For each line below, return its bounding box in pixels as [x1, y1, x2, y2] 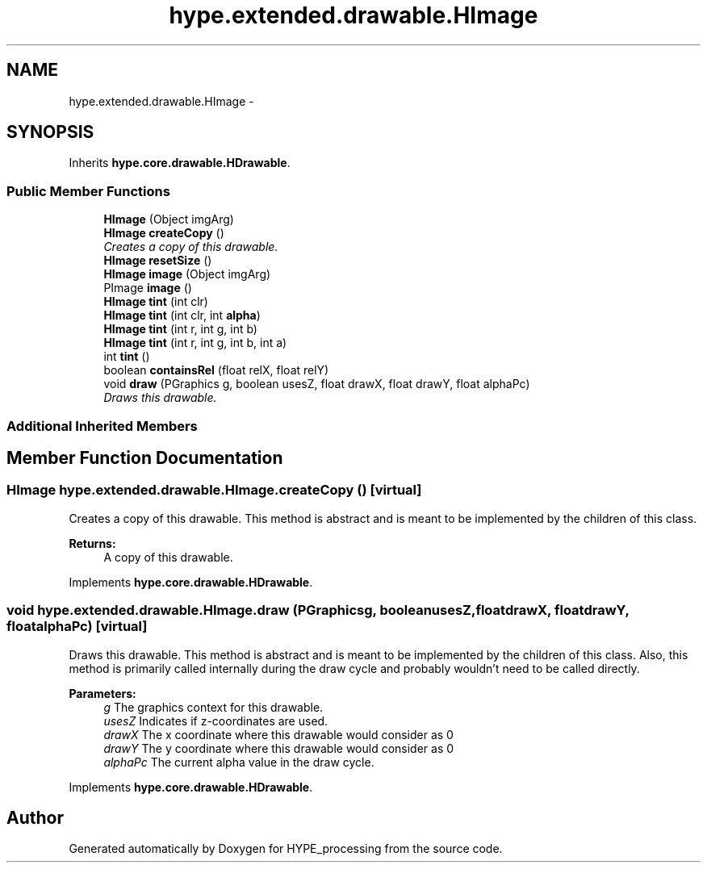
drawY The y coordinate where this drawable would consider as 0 [103, 741, 454, 755]
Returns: [69, 536, 116, 550]
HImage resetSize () [103, 253, 212, 268]
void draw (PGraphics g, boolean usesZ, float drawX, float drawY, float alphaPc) [103, 377, 530, 391]
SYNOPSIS [6, 122, 94, 143]
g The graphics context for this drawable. [103, 700, 324, 714]
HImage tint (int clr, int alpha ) [103, 308, 261, 323]
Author [6, 807, 64, 828]
